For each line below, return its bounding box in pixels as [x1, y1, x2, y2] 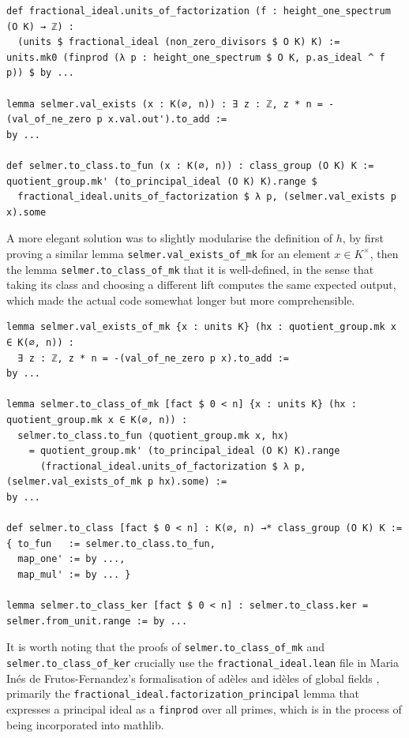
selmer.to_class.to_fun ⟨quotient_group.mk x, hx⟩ [17, 429, 289, 441]
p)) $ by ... [6, 67, 74, 79]
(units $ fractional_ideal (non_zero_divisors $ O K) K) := [17, 36, 340, 48]
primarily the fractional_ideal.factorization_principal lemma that [6, 685, 360, 702]
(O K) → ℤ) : [6, 21, 74, 32]
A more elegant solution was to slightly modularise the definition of [6, 230, 332, 246]
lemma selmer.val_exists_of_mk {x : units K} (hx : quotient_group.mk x [6, 321, 396, 333]
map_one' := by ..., [17, 553, 126, 565]
